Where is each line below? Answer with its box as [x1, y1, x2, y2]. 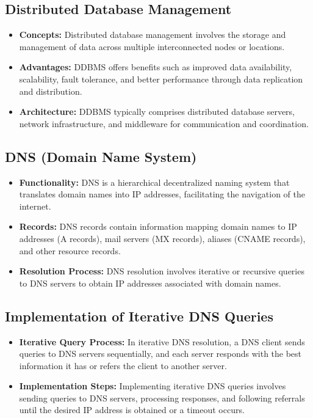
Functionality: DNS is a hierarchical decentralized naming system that [19, 175, 290, 188]
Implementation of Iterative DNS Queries [5, 306, 273, 325]
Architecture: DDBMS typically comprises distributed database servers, [19, 105, 295, 118]
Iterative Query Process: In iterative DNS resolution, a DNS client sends [19, 335, 305, 348]
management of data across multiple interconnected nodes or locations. [19, 40, 285, 53]
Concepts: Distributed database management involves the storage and [19, 28, 286, 41]
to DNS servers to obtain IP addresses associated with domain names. [19, 276, 281, 289]
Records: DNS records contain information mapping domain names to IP [19, 220, 297, 233]
